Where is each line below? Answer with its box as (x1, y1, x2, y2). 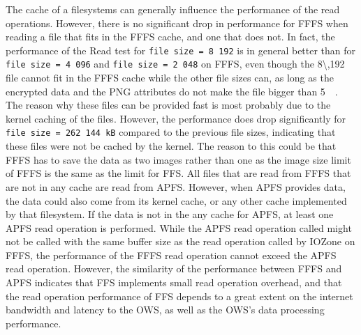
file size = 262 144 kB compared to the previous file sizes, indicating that (6, 125, 336, 139)
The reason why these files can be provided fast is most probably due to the (6, 98, 331, 112)
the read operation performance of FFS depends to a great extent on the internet (6, 288, 353, 303)
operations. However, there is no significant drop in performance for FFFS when (6, 15, 348, 30)
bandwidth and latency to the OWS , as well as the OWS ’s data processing (6, 302, 325, 317)
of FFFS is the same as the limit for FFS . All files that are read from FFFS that (6, 166, 351, 180)
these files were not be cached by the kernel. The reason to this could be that (6, 139, 337, 153)
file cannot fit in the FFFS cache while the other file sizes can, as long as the (6, 70, 334, 85)
